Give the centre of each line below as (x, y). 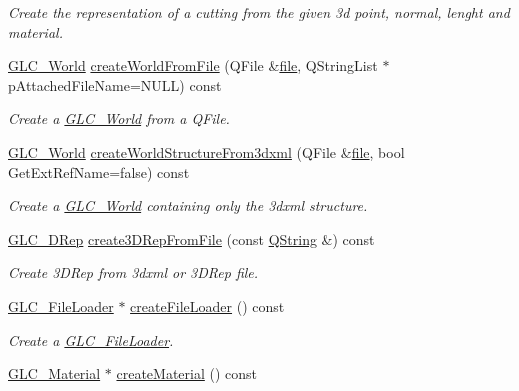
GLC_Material (54, 373)
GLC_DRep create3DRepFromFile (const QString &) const (191, 238)
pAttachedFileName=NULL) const (115, 84)
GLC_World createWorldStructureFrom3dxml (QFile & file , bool (206, 151)
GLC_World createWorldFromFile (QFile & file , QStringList (193, 65)
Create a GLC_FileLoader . (91, 339)
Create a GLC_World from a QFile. (119, 118)
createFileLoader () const (207, 305)
